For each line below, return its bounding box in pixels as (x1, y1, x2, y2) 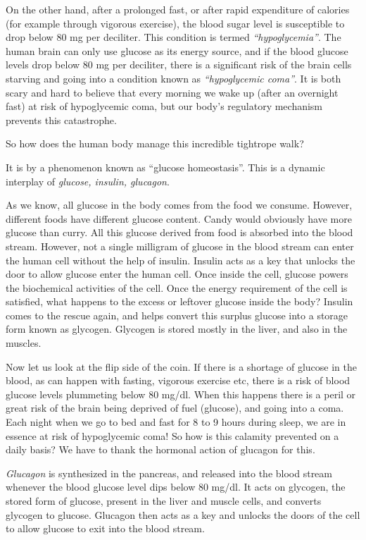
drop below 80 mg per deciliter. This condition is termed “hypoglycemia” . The (6, 30, 341, 44)
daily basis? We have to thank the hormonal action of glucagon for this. (6, 442, 315, 457)
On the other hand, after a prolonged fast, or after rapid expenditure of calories (6, 2, 350, 16)
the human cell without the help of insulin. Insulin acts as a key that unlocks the (6, 252, 355, 267)
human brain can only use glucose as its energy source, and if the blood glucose (6, 43, 348, 58)
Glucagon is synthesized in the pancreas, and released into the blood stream (6, 465, 333, 480)
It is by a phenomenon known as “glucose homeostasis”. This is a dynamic (6, 159, 325, 174)
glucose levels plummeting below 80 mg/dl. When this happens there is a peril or (6, 386, 356, 401)
